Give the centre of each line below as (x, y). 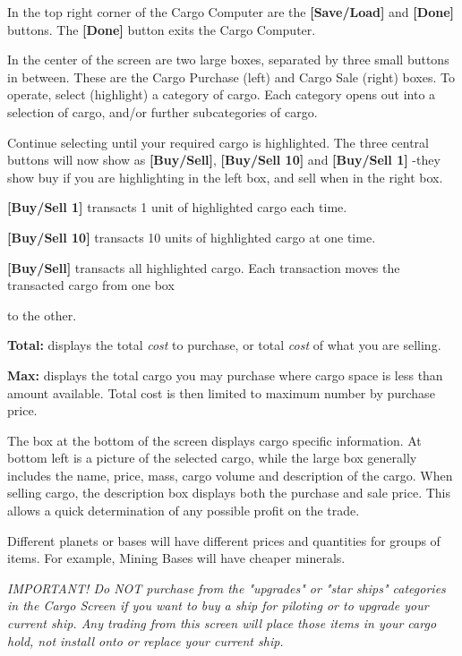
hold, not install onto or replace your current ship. (145, 640)
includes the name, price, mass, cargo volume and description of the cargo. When (230, 475)
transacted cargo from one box (91, 285)
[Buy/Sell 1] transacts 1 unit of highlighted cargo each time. (177, 207)
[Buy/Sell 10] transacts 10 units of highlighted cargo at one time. (192, 237)
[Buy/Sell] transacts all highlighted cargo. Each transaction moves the (204, 267)
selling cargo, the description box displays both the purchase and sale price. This (229, 493)
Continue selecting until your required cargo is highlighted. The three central (218, 142)
